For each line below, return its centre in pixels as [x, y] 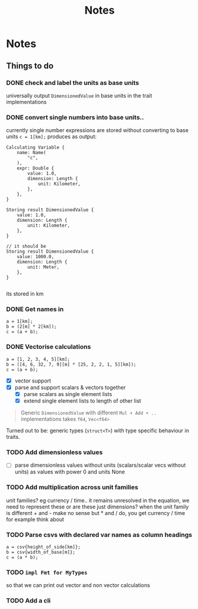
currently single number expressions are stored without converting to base [97, 130]
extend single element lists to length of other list [82, 401]
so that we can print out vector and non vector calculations [78, 585]
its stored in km [25, 294]
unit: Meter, [44, 267]
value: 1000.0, [36, 257]
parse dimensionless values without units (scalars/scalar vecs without [100, 465]
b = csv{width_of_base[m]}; [41, 552]
